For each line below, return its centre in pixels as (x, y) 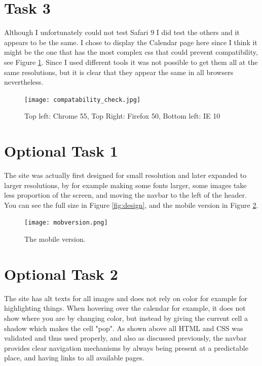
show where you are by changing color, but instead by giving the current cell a (126, 318)
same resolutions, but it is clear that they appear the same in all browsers (119, 72)
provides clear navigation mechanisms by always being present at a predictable (126, 347)
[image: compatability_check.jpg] (83, 100)
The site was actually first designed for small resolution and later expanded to (125, 175)
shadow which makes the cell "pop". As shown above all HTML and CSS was (124, 328)
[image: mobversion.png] (66, 223)
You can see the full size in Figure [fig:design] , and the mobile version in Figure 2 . (131, 205)
